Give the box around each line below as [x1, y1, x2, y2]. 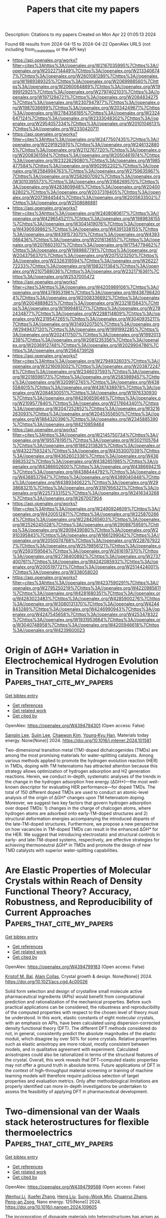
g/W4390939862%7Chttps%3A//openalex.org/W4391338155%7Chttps [12, 226, 159, 232]
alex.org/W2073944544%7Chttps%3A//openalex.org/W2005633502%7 [12, 194, 161, 200]
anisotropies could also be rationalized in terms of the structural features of [5, 1052, 159, 1058]
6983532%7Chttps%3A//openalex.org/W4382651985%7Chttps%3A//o [12, 458, 159, 464]
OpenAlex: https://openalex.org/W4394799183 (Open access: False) [5, 964, 145, 970]
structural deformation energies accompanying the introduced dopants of [5, 816, 155, 822]
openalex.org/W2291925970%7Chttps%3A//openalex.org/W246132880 [12, 142, 160, 148]
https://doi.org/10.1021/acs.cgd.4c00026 [5, 979, 88, 985]
